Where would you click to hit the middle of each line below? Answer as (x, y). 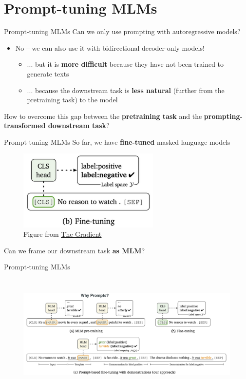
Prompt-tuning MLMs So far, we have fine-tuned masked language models (117, 142)
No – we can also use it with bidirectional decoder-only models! (110, 47)
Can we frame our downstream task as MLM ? (75, 250)
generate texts (48, 73)
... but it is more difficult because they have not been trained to (125, 64)
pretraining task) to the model (72, 100)
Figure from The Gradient (63, 234)
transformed (25, 125)
